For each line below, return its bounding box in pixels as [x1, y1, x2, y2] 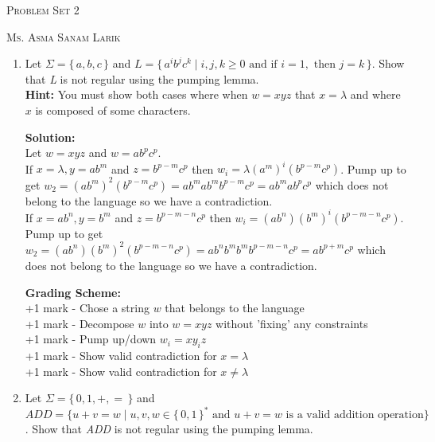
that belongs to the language [165, 299, 305, 316]
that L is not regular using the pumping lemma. [25, 70, 259, 87]
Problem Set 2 [6, 2, 80, 18]
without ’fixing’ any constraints [216, 315, 368, 331]
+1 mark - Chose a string [25, 299, 150, 316]
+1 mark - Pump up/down [25, 331, 157, 347]
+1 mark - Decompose [25, 315, 134, 331]
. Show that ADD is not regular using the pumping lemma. [25, 420, 313, 437]
